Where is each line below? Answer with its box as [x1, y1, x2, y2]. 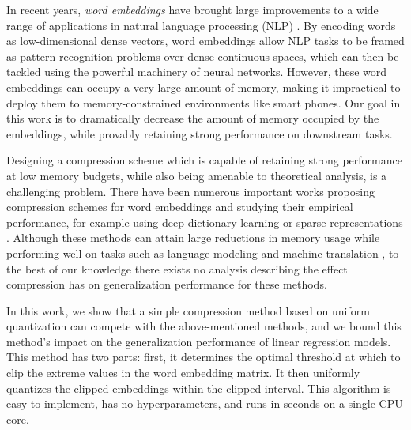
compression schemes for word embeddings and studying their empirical [6, 198, 353, 215]
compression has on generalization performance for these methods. [6, 276, 327, 292]
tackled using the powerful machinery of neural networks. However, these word [6, 63, 387, 80]
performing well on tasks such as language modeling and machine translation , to [6, 244, 399, 261]
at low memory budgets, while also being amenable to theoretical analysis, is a [6, 167, 387, 183]
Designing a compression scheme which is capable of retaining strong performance [6, 152, 402, 168]
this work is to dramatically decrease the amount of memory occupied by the [6, 110, 379, 126]
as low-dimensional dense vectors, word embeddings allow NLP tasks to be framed [6, 32, 405, 49]
